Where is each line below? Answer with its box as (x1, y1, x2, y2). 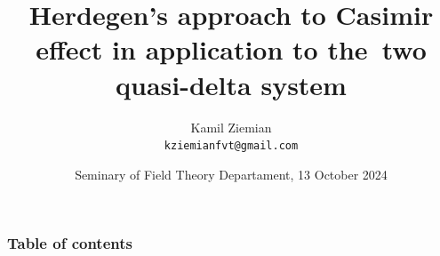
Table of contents (7, 232, 132, 254)
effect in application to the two (36, 31, 427, 68)
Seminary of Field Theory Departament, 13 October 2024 (75, 164, 388, 183)
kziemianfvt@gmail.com (164, 140, 299, 153)
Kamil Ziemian (190, 117, 272, 136)
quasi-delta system (116, 66, 347, 102)
